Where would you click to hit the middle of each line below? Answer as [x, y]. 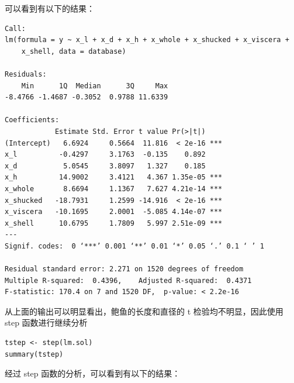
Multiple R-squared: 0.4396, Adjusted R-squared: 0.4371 [128, 280]
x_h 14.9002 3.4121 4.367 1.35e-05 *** [114, 177]
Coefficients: [32, 120]
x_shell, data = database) [74, 51]
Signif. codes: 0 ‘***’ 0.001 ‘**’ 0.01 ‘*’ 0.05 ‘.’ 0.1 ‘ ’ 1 [134, 246]
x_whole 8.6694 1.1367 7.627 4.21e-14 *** [114, 189]
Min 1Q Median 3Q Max [95, 86]
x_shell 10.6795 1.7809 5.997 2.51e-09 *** [114, 223]
